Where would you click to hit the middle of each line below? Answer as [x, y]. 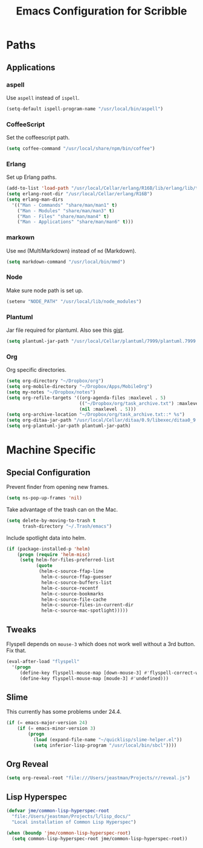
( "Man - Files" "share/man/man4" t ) [63, 216]
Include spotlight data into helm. [46, 538]
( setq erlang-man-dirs [35, 199]
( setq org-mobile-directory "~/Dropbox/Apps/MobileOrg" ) [79, 387]
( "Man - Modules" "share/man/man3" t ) [66, 211]
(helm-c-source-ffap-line [71, 571]
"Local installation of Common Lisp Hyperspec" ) [74, 822]
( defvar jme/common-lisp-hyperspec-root [58, 811]
